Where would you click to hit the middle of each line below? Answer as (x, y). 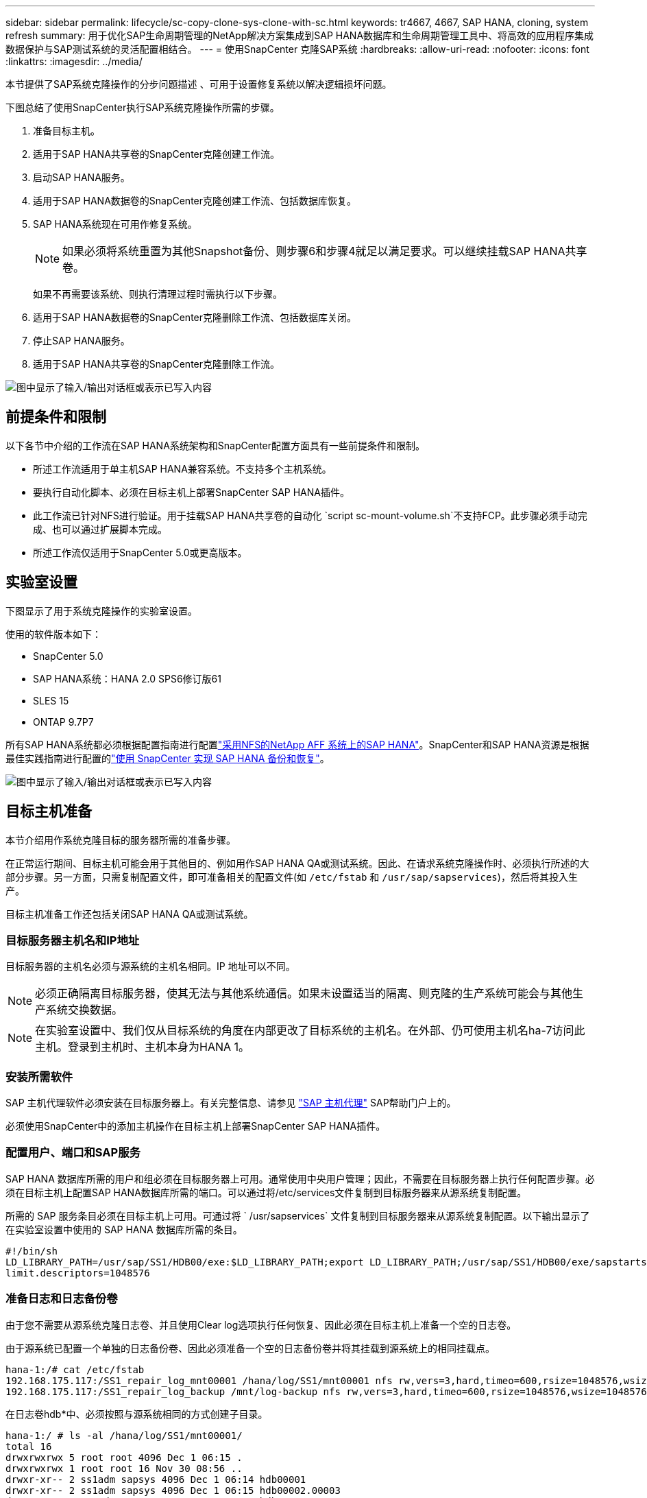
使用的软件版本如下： (53, 634)
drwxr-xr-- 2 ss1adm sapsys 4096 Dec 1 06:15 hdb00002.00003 (173, 1490)
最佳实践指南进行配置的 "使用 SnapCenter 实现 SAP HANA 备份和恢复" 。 (168, 758)
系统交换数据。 (85, 1010)
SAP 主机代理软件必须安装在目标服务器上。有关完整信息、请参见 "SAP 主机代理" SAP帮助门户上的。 (231, 1103)
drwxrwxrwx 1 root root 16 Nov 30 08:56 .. (124, 1468)
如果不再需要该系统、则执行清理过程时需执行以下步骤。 (158, 294)
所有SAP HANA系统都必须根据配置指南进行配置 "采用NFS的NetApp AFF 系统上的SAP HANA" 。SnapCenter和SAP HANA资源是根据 (297, 744)
